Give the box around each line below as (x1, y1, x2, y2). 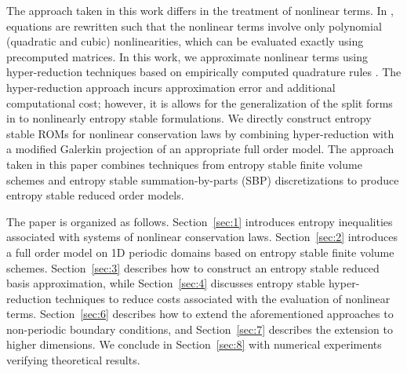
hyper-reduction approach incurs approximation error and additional (6, 79, 336, 95)
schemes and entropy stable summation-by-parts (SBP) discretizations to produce (6, 171, 399, 188)
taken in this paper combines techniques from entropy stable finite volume (6, 155, 362, 172)
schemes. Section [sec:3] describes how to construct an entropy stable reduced (6, 259, 380, 276)
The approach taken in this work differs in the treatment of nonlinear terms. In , (6, 2, 394, 18)
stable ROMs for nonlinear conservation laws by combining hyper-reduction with (6, 125, 394, 141)
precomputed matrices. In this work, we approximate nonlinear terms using (6, 48, 368, 64)
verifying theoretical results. (6, 352, 140, 368)
